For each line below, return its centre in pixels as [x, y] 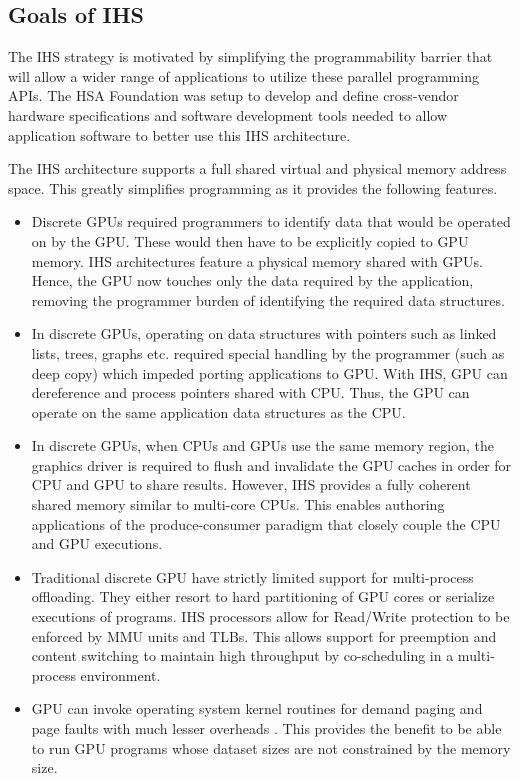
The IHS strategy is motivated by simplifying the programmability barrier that [250, 56]
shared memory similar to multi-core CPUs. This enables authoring [238, 504]
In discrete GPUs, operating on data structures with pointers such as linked [264, 333]
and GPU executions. [97, 543]
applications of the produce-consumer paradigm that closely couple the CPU [266, 523]
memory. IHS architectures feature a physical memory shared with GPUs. [257, 260]
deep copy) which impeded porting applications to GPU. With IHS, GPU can [269, 372]
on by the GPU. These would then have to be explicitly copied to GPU [250, 240]
